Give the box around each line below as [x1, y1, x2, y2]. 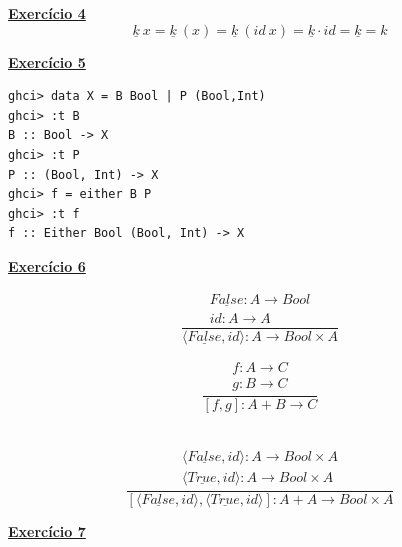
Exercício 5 [8, 51, 86, 72]
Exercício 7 [8, 520, 86, 541]
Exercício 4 [8, 3, 86, 23]
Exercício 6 [8, 255, 86, 276]
